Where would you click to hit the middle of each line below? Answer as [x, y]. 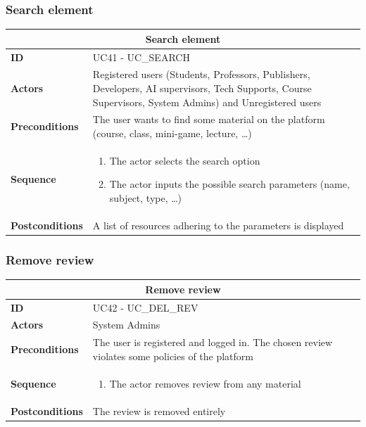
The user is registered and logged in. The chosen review [213, 342]
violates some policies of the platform [173, 356]
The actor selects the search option [185, 160]
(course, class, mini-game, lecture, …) [172, 133]
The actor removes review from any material [205, 383]
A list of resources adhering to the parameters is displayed [218, 225]
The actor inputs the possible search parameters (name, [229, 184]
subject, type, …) [146, 198]
